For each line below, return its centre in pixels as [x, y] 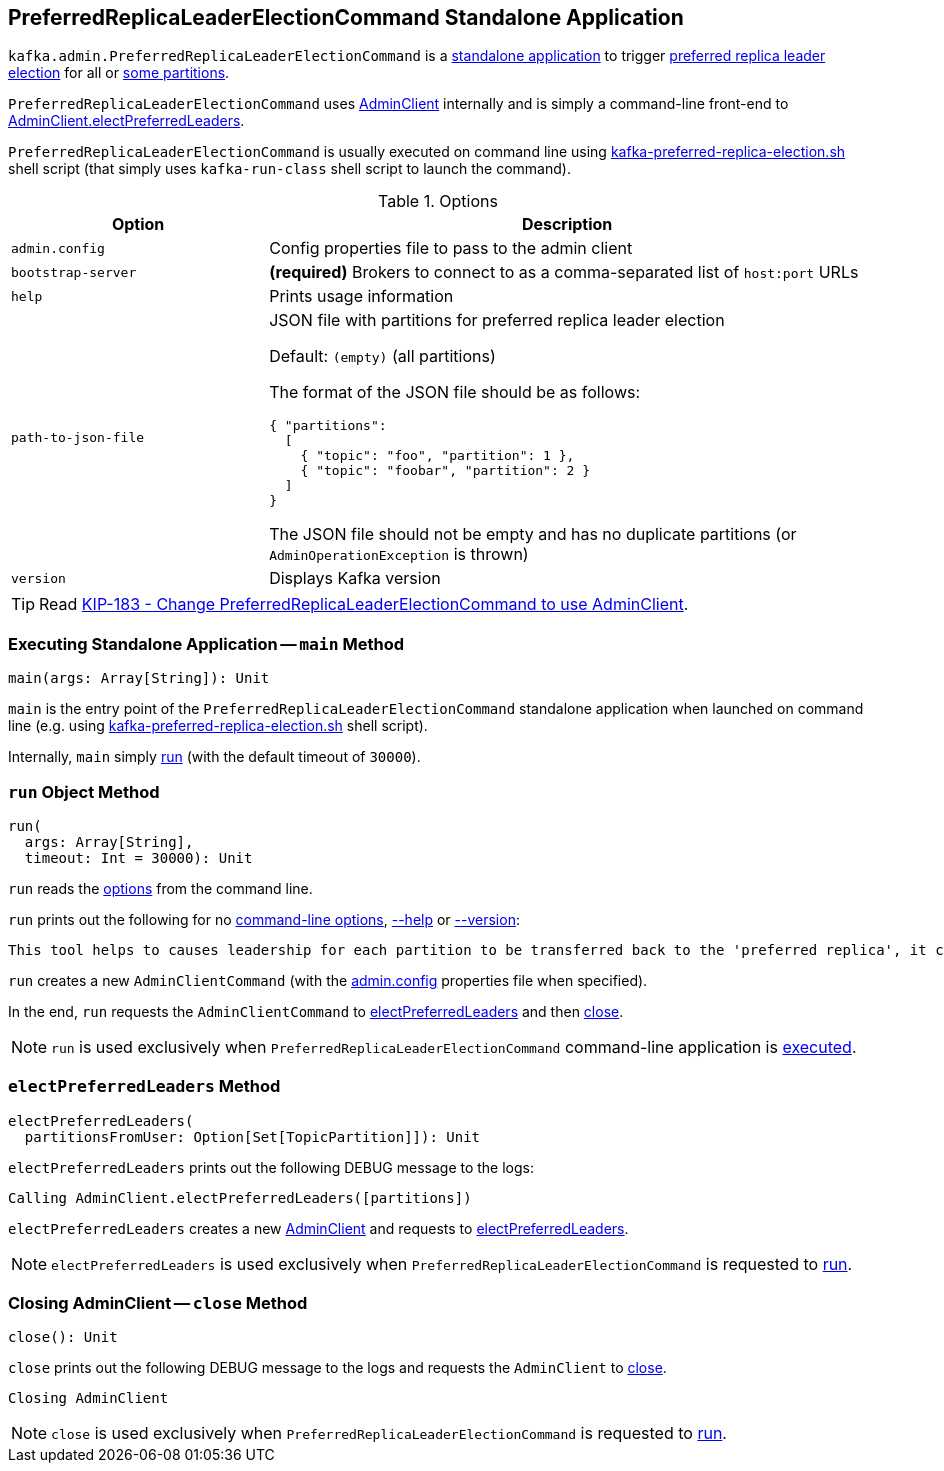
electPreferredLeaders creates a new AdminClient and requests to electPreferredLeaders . [318, 1228]
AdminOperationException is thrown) [399, 554]
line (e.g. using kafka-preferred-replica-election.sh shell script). [218, 726]
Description [567, 224]
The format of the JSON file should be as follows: [455, 392]
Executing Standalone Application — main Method [206, 643]
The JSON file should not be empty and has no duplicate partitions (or [533, 534]
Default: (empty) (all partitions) [382, 356]
